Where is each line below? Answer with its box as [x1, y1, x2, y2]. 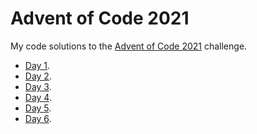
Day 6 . [24, 112, 52, 124]
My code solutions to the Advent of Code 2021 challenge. [10, 40, 248, 52]
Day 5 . [24, 102, 52, 114]
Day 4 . [24, 91, 52, 103]
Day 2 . [24, 70, 52, 82]
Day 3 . [24, 80, 52, 92]
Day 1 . [24, 59, 51, 71]
